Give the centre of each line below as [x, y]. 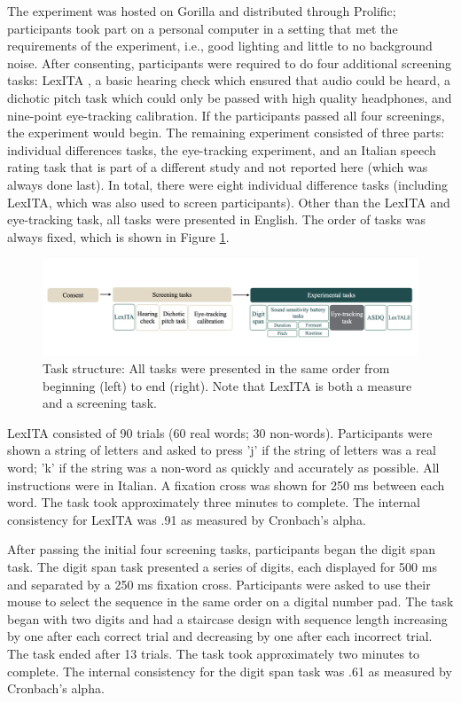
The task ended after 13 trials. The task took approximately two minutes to [214, 653]
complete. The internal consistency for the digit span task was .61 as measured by [230, 671]
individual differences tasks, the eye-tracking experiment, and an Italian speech [222, 149]
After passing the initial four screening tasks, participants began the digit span [221, 549]
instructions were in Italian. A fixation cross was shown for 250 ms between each [226, 484]
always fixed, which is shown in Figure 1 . [118, 236]
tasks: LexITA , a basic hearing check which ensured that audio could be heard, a [229, 80]
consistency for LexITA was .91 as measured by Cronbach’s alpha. [187, 519]
